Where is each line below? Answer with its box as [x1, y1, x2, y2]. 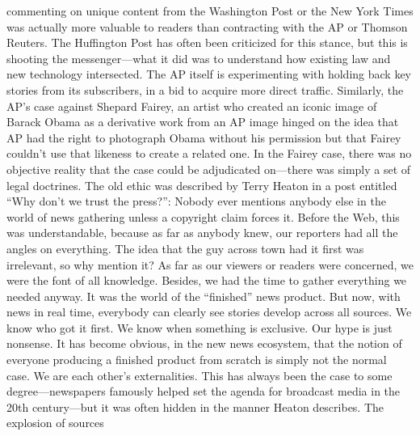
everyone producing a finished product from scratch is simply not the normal [6, 351, 387, 368]
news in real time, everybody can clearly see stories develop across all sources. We [6, 303, 412, 320]
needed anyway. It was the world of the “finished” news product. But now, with [6, 287, 401, 304]
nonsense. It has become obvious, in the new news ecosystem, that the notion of [6, 335, 402, 352]
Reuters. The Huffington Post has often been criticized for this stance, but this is [6, 34, 408, 51]
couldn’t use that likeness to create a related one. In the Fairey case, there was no [6, 145, 412, 162]
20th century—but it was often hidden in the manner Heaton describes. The [6, 398, 384, 415]
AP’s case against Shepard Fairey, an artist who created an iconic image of [6, 97, 377, 114]
